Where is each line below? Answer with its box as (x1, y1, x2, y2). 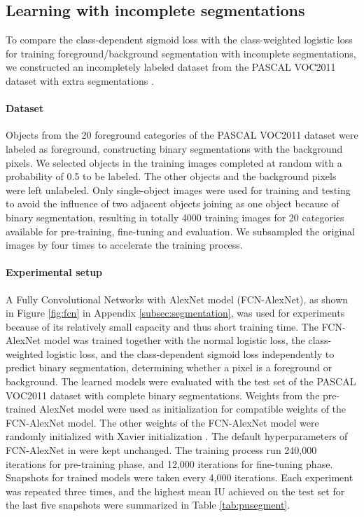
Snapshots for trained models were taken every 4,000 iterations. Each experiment (6, 470, 353, 485)
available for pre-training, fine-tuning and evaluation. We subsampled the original (6, 223, 355, 238)
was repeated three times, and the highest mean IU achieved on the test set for (6, 483, 345, 498)
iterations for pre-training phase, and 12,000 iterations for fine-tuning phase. (6, 456, 333, 471)
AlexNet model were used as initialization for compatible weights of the (39, 401, 346, 416)
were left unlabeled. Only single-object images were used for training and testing (6, 182, 351, 197)
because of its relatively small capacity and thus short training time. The (6, 319, 318, 333)
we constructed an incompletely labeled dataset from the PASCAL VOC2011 (6, 60, 336, 74)
